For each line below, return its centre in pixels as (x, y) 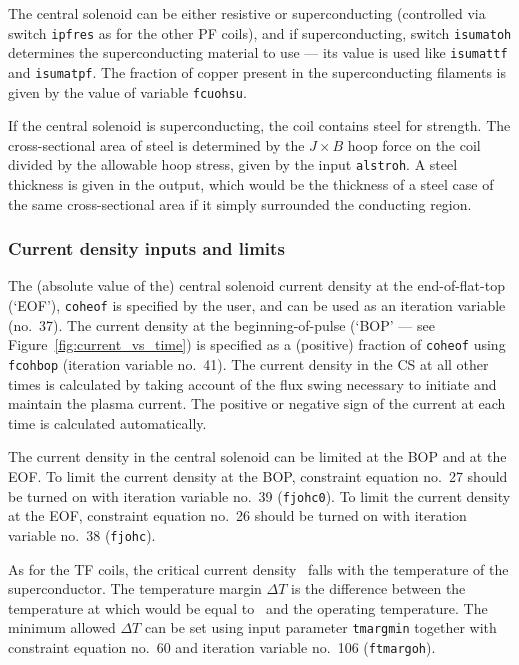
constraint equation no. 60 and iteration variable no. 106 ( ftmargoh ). (222, 646)
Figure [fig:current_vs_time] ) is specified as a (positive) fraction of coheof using (257, 344)
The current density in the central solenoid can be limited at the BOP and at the (257, 456)
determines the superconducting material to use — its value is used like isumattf (258, 52)
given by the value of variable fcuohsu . (127, 91)
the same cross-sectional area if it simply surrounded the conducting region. (240, 203)
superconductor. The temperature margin (135, 588)
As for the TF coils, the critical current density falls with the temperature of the (258, 568)
